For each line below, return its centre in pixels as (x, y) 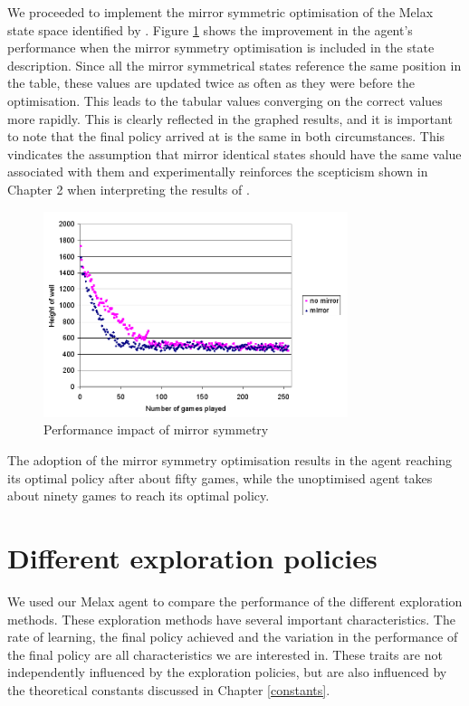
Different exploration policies (192, 558)
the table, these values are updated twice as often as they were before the (211, 83)
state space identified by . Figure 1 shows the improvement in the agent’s (210, 29)
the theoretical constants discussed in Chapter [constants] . (169, 689)
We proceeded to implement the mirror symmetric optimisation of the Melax (220, 12)
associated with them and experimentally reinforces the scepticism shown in (218, 172)
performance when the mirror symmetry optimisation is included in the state (221, 48)
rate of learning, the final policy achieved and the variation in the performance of (233, 637)
